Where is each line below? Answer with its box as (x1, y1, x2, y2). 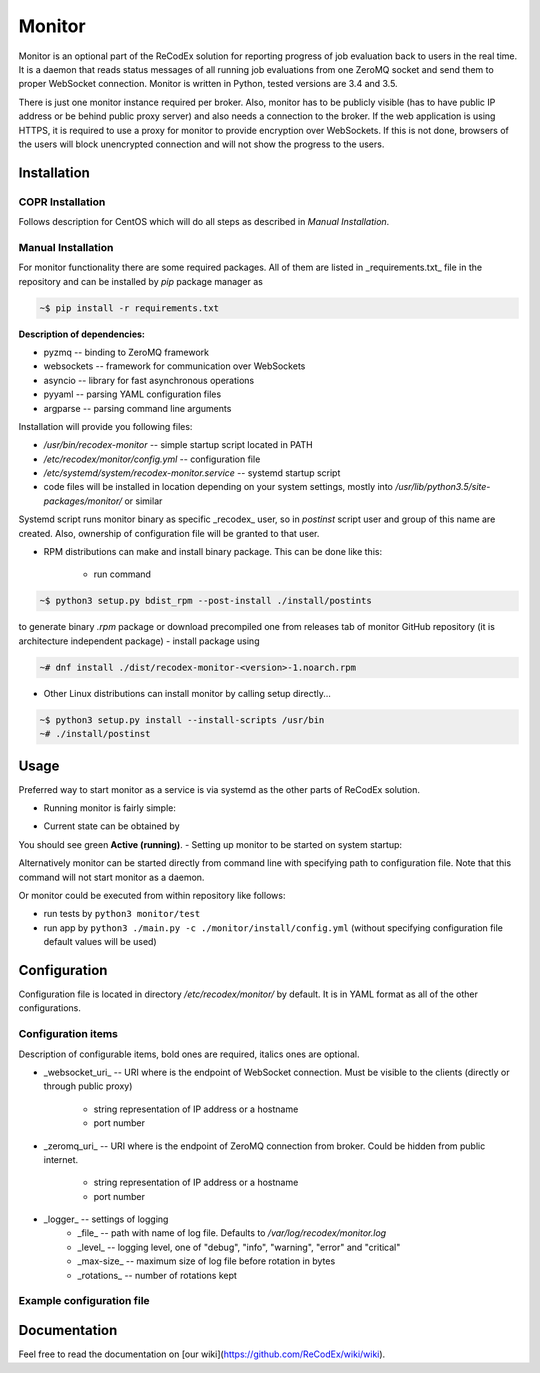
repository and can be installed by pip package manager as (18, 275, 264, 287)
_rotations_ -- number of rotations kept (77, 1269, 237, 1281)
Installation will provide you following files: (18, 420, 193, 432)
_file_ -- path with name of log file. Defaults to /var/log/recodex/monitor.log (77, 1227, 387, 1239)
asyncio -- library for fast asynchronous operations (43, 374, 255, 386)
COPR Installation (18, 195, 106, 209)
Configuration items (18, 1027, 119, 1041)
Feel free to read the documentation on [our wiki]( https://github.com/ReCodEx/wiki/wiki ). (18, 1348, 386, 1360)
